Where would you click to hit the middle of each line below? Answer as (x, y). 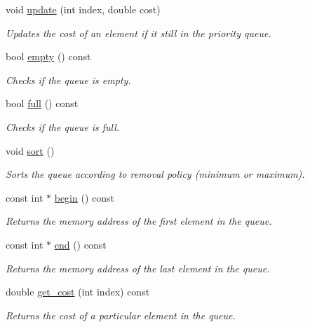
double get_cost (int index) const (78, 292)
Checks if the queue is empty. (68, 79)
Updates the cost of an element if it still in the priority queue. (139, 33)
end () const (80, 244)
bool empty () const (48, 56)
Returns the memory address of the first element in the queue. (139, 221)
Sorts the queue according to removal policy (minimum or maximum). (155, 174)
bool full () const (42, 103)
